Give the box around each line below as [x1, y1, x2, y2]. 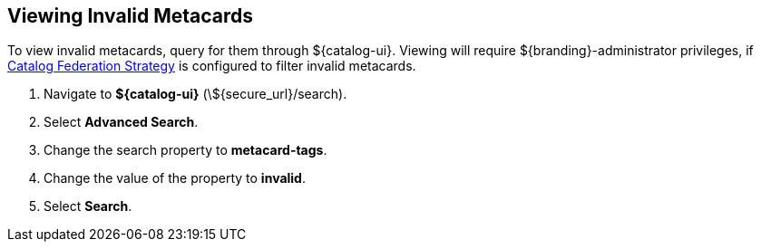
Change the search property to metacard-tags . [44, 142, 327, 158]
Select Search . [44, 198, 132, 215]
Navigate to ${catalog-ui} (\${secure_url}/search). [44, 86, 347, 102]
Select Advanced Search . [44, 114, 199, 130]
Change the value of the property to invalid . [44, 170, 306, 187]
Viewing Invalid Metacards [7, 5, 254, 27]
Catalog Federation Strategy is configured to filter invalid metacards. [7, 58, 416, 74]
